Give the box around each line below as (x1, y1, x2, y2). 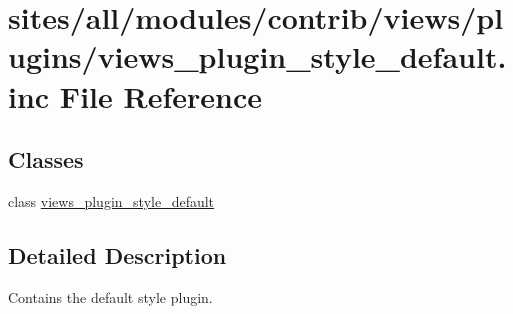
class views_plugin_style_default (8, 190, 215, 211)
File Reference (59, 75, 262, 116)
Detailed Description (8, 239, 227, 270)
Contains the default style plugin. (8, 286, 213, 307)
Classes (8, 144, 84, 175)
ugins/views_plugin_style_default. (8, 36, 507, 77)
